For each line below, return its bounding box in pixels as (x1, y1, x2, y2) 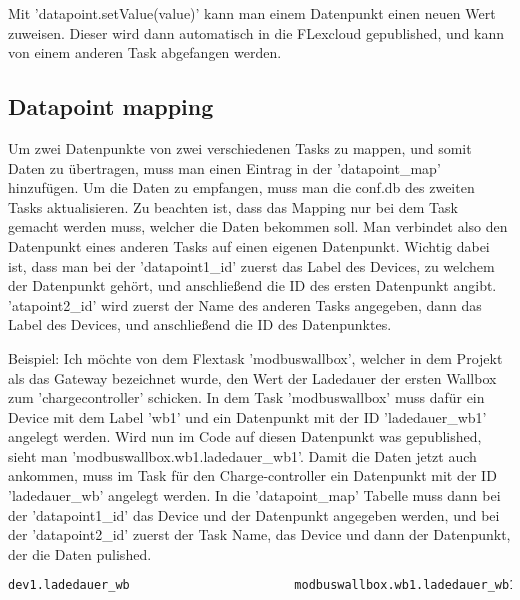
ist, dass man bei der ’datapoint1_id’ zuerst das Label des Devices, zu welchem (8, 255, 495, 276)
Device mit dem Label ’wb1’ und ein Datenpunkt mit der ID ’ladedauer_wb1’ (8, 406, 487, 427)
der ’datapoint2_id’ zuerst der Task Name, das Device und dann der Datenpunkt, (8, 524, 511, 545)
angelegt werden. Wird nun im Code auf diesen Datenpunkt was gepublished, (8, 426, 482, 447)
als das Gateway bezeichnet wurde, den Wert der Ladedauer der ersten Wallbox (8, 367, 497, 388)
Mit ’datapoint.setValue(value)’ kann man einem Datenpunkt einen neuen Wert (8, 3, 496, 23)
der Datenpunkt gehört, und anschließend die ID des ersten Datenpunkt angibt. (8, 275, 497, 296)
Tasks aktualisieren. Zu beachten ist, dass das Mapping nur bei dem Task (8, 196, 458, 217)
